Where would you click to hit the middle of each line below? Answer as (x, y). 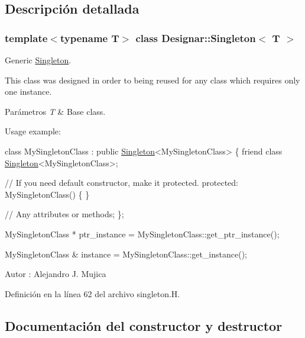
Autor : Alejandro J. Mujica (56, 274)
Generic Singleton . (38, 60)
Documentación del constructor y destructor (144, 325)
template (26, 38)
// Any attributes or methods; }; (64, 214)
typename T (90, 38)
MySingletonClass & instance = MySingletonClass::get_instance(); (126, 254)
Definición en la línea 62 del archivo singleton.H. (93, 293)
